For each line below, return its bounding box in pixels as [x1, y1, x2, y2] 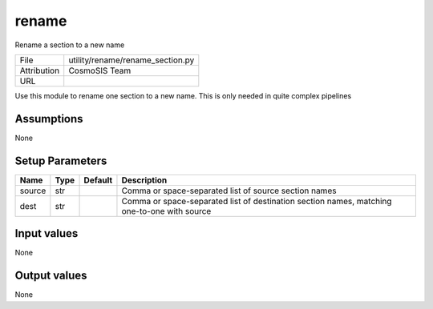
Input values [14, 227, 79, 240]
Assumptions [14, 112, 83, 126]
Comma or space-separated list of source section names [121, 185, 337, 196]
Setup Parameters [14, 154, 107, 167]
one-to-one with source [121, 205, 212, 216]
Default [83, 175, 113, 186]
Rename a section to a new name [14, 40, 125, 50]
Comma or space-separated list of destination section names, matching [121, 195, 392, 207]
